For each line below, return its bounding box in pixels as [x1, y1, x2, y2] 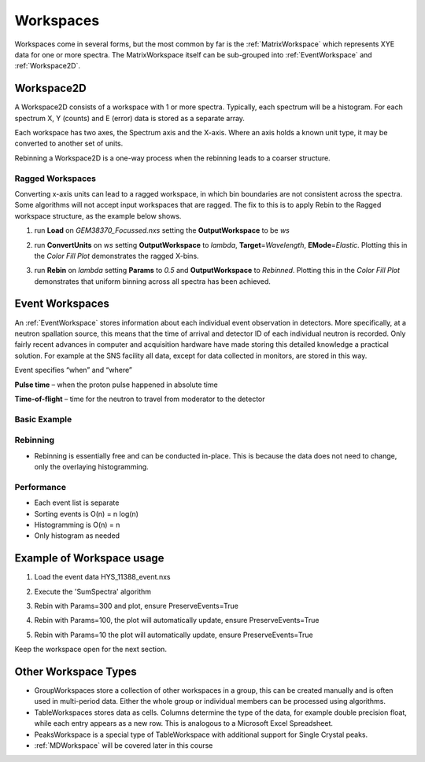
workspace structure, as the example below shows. [14, 211, 182, 220]
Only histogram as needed [34, 531, 120, 540]
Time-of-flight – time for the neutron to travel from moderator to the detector [14, 394, 265, 403]
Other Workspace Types [14, 665, 137, 678]
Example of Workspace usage [14, 551, 164, 565]
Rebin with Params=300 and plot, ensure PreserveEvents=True [34, 602, 239, 611]
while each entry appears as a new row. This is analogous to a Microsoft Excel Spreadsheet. [34, 719, 334, 728]
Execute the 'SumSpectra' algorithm [34, 587, 152, 596]
